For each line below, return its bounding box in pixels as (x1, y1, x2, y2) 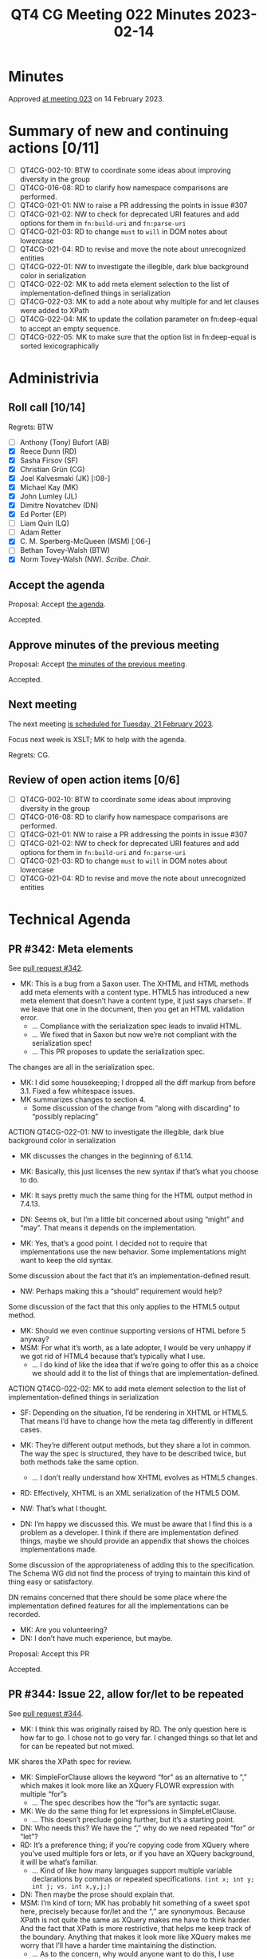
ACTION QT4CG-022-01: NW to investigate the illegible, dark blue (8, 1127, 225, 1137)
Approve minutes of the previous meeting (8, 638, 219, 652)
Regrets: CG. (8, 749, 50, 760)
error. (19, 1013, 38, 1023)
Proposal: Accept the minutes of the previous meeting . (8, 659, 187, 669)
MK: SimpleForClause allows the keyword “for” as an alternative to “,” (19, 1772, 247, 1782)
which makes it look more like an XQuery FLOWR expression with (19, 1780, 234, 1790)
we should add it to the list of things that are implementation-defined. (31, 1369, 260, 1378)
